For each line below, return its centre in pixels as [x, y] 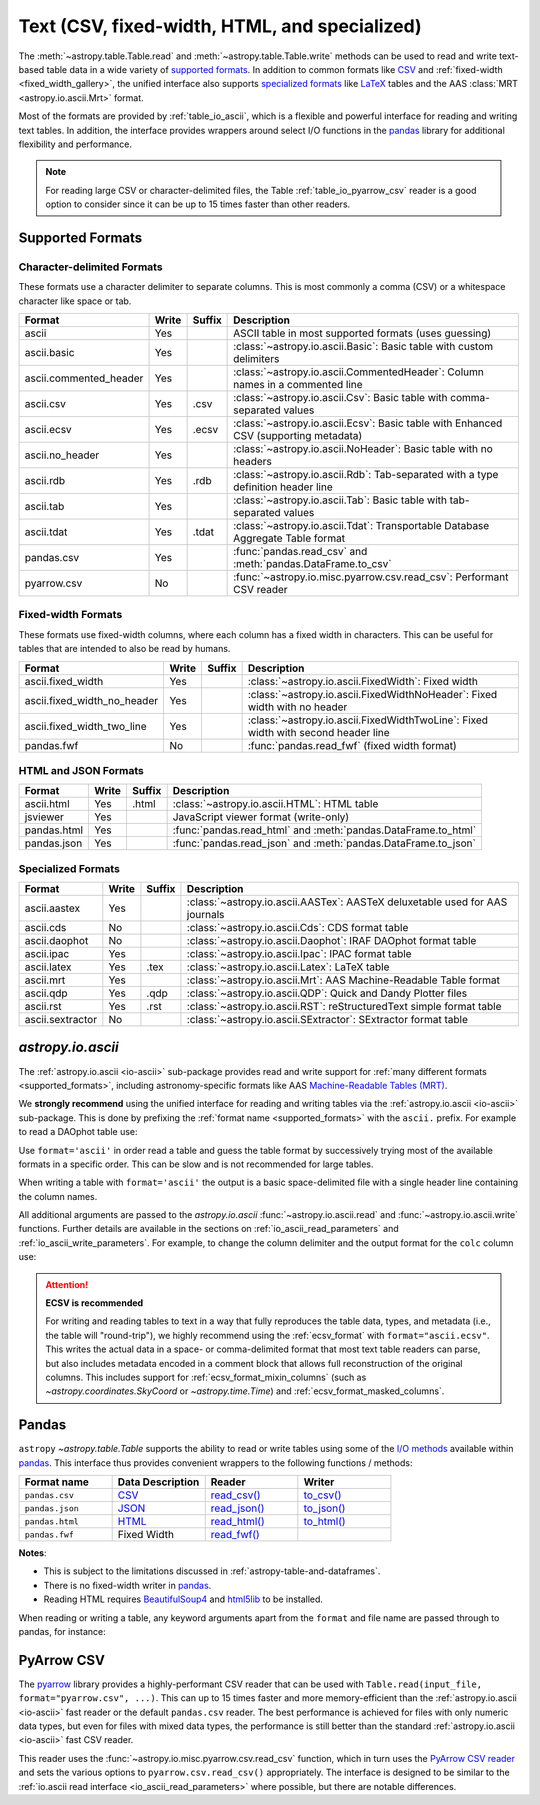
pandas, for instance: [62, 1631]
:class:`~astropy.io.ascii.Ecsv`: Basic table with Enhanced [368, 423]
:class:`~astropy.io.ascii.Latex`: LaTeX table [288, 967]
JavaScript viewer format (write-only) [261, 817]
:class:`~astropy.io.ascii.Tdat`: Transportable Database [361, 525]
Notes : [32, 1553]
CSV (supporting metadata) [298, 435]
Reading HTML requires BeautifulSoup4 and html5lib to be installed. [183, 1599]
